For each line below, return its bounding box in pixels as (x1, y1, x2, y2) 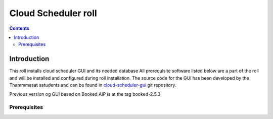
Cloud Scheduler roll (9, 8, 97, 19)
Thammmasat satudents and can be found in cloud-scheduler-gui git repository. (9, 82, 176, 88)
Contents (9, 25, 30, 31)
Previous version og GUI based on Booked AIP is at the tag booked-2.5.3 (9, 91, 161, 97)
